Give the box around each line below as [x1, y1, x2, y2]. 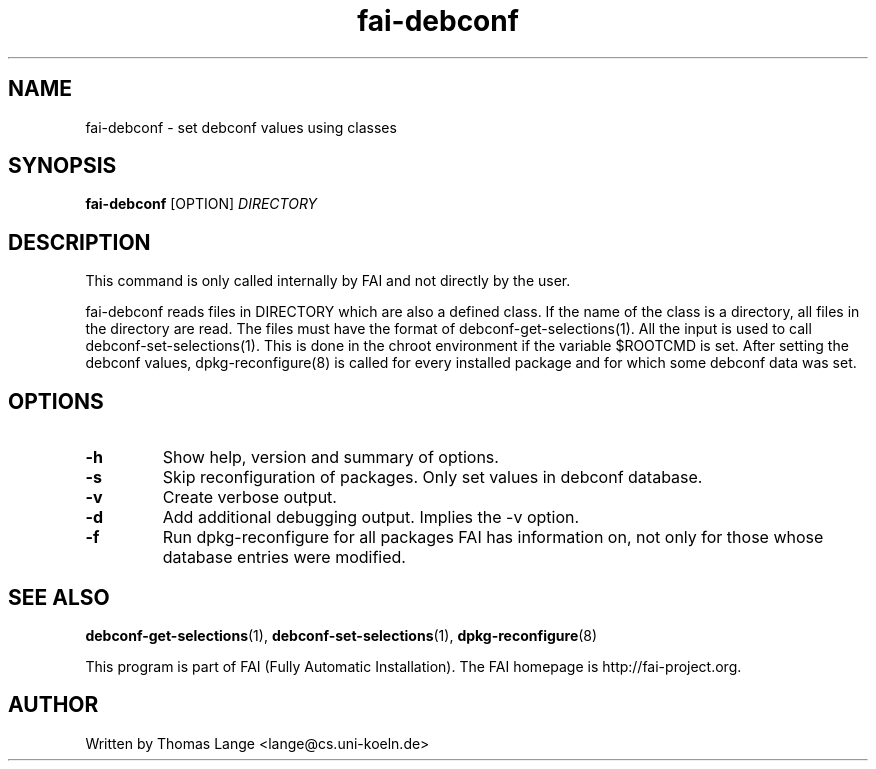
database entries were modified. [162, 547, 406, 568]
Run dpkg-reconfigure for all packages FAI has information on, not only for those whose [162, 527, 824, 548]
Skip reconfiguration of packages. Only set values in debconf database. [162, 467, 703, 488]
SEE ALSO [8, 584, 110, 610]
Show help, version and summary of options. [162, 447, 499, 468]
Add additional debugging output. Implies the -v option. [162, 507, 580, 528]
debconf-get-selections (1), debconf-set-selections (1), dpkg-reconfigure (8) [85, 626, 598, 644]
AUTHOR [8, 692, 99, 718]
